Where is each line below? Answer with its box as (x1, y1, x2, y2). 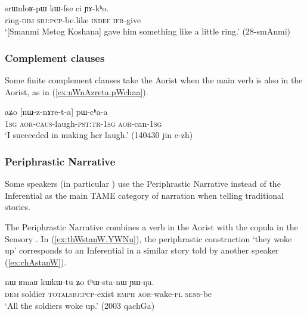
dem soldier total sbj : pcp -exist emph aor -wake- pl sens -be (5, 287, 212, 299)
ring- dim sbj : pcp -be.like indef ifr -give (5, 13, 141, 26)
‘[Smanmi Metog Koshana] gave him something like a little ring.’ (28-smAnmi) (5, 25, 290, 37)
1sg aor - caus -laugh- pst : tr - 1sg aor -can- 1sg (5, 117, 162, 129)
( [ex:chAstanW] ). (5, 255, 67, 268)
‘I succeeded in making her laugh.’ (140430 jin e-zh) (5, 129, 193, 141)
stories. (5, 201, 30, 213)
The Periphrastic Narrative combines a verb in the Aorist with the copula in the (5, 220, 298, 233)
